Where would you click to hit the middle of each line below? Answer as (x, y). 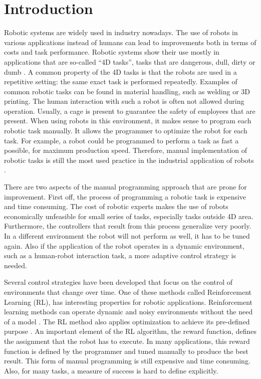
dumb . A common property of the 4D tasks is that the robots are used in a (120, 71)
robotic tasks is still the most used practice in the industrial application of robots (129, 160)
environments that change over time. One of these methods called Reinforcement (128, 292)
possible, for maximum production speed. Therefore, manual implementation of (125, 150)
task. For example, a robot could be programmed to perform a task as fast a (121, 140)
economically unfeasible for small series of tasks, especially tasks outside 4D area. (129, 216)
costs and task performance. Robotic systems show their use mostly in (112, 52)
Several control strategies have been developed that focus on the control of (118, 282)
